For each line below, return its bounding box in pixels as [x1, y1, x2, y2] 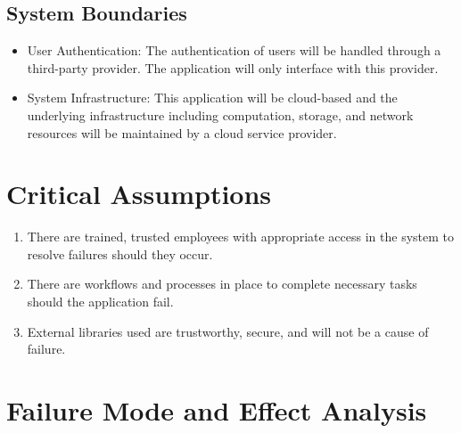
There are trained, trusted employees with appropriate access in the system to [27, 227, 454, 246]
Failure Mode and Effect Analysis [6, 392, 427, 429]
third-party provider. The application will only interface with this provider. [27, 58, 439, 77]
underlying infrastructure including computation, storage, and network [27, 105, 414, 124]
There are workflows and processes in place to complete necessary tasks [27, 274, 417, 293]
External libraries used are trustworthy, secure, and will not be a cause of [27, 322, 429, 340]
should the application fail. [27, 292, 174, 311]
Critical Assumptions [6, 176, 272, 212]
